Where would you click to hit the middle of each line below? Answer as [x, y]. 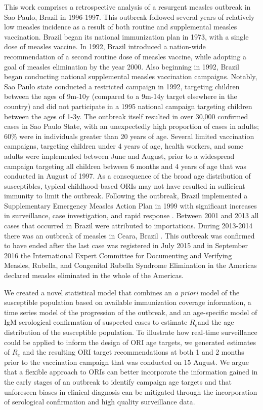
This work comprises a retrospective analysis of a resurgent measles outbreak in [127, 7]
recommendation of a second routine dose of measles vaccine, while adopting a [125, 56]
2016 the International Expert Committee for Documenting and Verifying [118, 255]
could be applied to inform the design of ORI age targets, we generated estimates [130, 342]
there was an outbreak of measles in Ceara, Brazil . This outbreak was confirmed [129, 235]
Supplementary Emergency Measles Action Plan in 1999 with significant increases [130, 205]
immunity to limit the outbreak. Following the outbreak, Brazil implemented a [126, 196]
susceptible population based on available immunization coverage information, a [128, 302]
